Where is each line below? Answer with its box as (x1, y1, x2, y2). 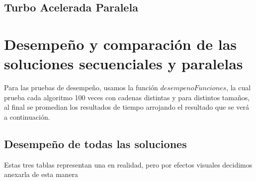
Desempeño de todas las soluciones (4, 136, 187, 151)
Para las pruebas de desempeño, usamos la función (4, 82, 158, 93)
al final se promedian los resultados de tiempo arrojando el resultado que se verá (4, 102, 250, 112)
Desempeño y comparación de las (4, 33, 237, 54)
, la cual (226, 82, 251, 93)
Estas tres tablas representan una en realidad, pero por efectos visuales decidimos (4, 159, 253, 170)
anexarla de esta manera (4, 169, 79, 180)
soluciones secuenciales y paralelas (4, 53, 243, 74)
